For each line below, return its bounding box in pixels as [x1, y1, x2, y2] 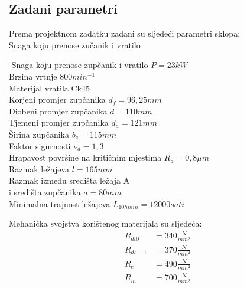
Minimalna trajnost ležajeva [9, 197, 110, 210]
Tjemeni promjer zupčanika [9, 116, 109, 129]
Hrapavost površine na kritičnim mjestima [9, 151, 162, 163]
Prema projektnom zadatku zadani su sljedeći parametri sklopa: [9, 27, 240, 40]
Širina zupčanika [9, 127, 69, 140]
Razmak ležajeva [9, 162, 70, 175]
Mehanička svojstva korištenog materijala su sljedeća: [9, 217, 202, 230]
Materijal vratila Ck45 [9, 81, 90, 94]
